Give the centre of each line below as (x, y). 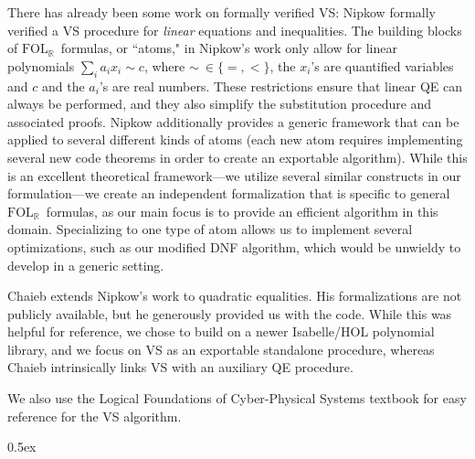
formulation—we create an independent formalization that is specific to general (229, 193)
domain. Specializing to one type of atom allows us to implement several (210, 229)
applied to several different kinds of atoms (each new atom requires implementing (235, 139)
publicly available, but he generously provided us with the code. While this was (230, 313)
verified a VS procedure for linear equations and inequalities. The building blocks (235, 30)
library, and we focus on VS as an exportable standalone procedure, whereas (221, 349)
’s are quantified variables (382, 65)
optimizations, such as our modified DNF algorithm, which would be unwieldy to (234, 246)
